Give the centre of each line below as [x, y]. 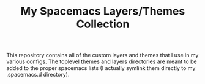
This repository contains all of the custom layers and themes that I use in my [102, 55]
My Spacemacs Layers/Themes [103, 11]
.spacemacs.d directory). [38, 75]
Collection [103, 24]
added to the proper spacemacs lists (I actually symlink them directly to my [101, 68]
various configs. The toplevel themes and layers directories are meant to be [102, 61]
